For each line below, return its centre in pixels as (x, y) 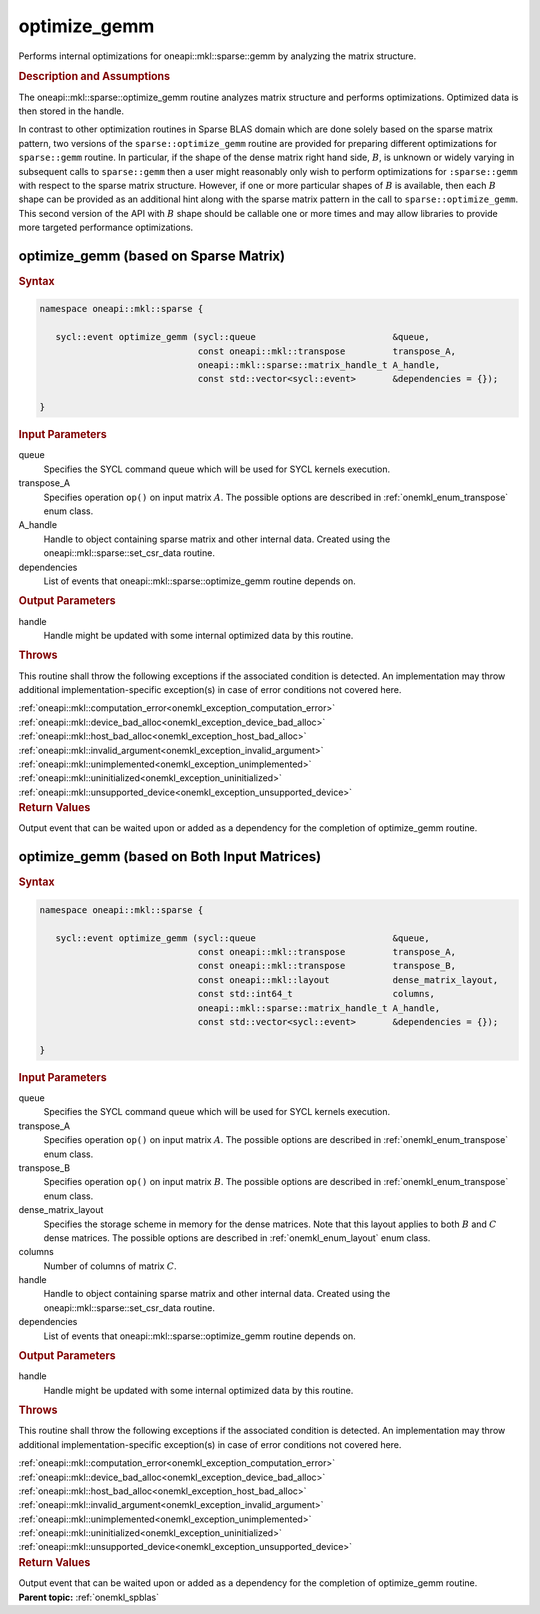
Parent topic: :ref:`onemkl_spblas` (89, 1597)
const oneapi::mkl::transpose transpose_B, (327, 966)
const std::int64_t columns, (316, 994)
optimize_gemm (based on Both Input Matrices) (170, 856)
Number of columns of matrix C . (110, 1266)
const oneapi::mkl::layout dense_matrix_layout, (348, 979)
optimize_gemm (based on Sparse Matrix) (151, 255)
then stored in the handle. (71, 111)
